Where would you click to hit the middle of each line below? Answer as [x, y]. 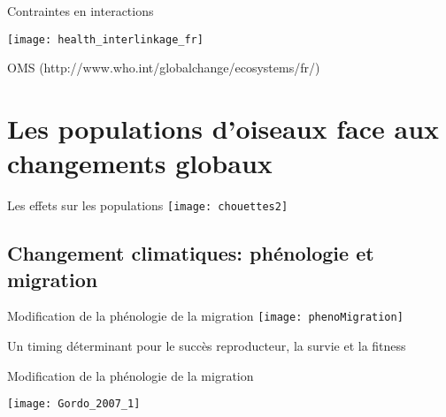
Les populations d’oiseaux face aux [223, 129]
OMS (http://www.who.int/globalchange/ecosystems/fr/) [164, 68]
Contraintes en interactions [81, 11]
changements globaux [140, 163]
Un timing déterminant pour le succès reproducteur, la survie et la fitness [207, 346]
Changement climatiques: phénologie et [191, 253]
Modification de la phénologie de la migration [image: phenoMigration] [205, 316]
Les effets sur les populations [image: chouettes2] [148, 205]
